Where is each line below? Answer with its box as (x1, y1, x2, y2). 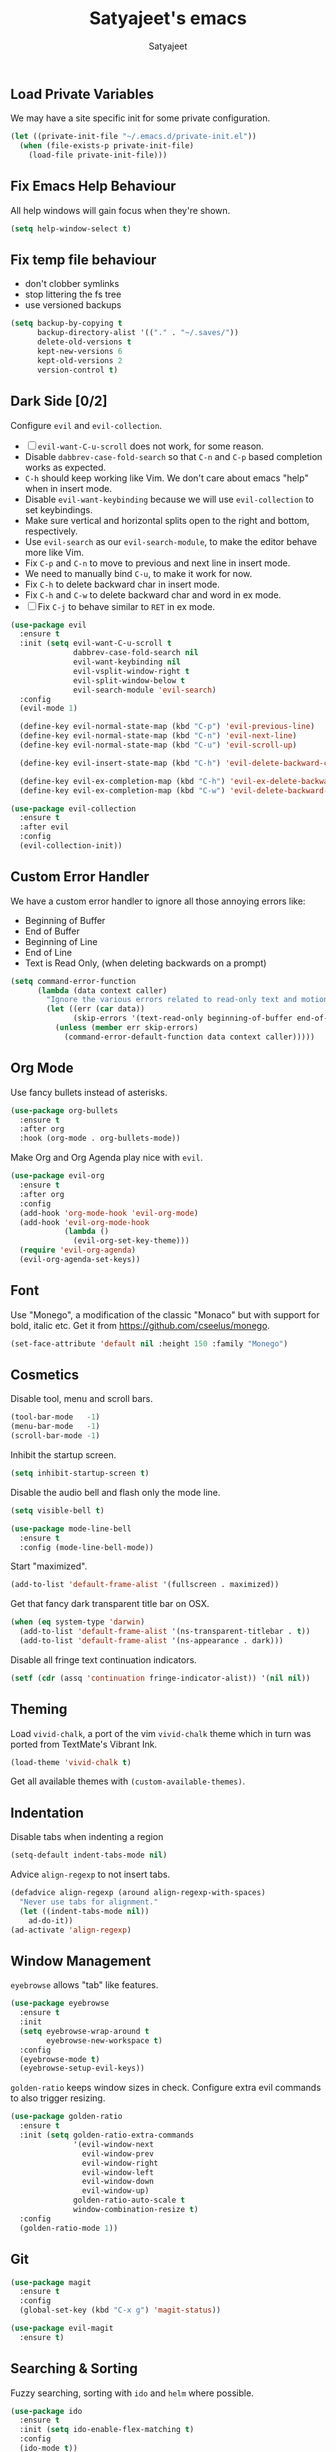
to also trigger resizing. (10, 2092, 106, 2104)
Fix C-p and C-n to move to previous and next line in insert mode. (24, 557, 291, 569)
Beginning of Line (24, 935, 98, 947)
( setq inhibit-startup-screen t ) (10, 1468, 150, 1479)
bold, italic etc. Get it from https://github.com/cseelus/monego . (10, 1319, 270, 1331)
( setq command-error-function (10, 976, 137, 986)
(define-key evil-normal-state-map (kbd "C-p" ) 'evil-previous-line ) (19, 722, 315, 732)
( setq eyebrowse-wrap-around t (19, 2026, 150, 2036)
